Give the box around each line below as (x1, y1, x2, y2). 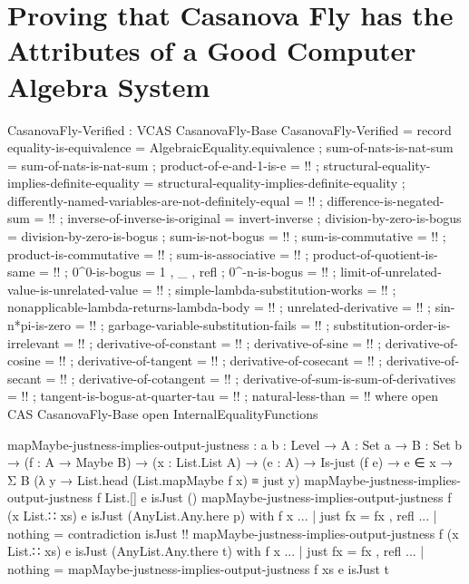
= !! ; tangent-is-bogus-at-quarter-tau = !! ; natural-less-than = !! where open (7, 386, 438, 405)
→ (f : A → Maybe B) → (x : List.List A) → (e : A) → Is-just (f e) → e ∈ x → (7, 453, 454, 472)
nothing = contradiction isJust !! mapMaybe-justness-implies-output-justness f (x (7, 523, 459, 542)
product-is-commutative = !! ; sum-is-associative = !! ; (7, 244, 309, 263)
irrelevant (7, 333, 60, 352)
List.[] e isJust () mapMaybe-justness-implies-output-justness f (104, 488, 452, 507)
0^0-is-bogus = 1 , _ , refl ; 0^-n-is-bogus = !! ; (72, 262, 337, 281)
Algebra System (7, 67, 210, 104)
